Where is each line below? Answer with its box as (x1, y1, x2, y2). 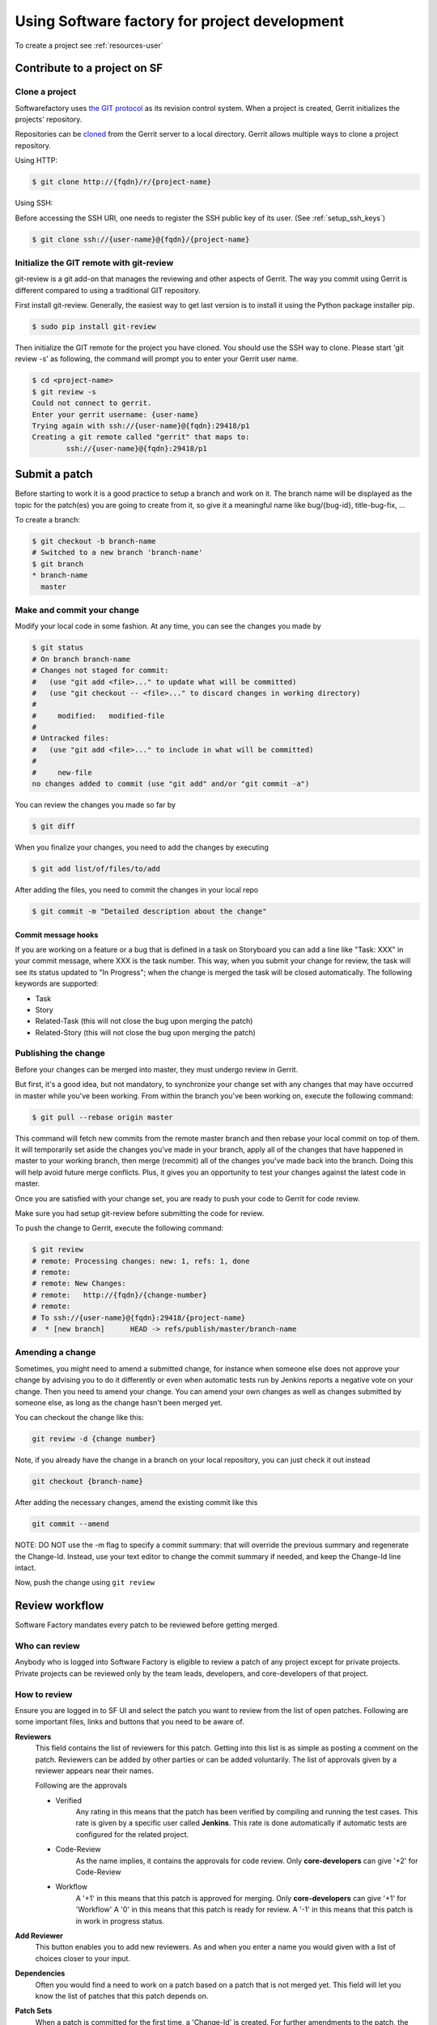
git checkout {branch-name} (32, 1477, 143, 1486)
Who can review (15, 1640, 80, 1652)
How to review (15, 1689, 73, 1700)
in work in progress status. (75, 1916, 165, 1925)
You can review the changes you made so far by (15, 800, 176, 810)
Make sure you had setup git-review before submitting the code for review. (15, 1208, 265, 1218)
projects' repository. (15, 114, 83, 125)
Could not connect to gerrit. (32, 399, 152, 408)
